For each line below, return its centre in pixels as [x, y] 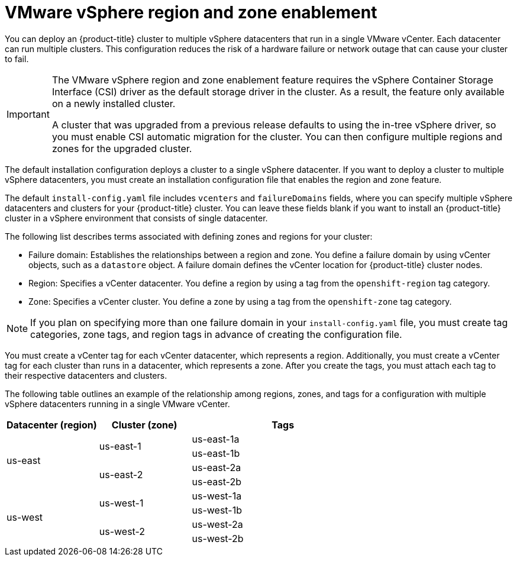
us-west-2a [217, 524]
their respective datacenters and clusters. [86, 375]
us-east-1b [216, 453]
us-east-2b [217, 481]
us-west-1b [217, 510]
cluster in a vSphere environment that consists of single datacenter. [136, 218]
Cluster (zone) [144, 425]
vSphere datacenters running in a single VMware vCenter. [117, 404]
